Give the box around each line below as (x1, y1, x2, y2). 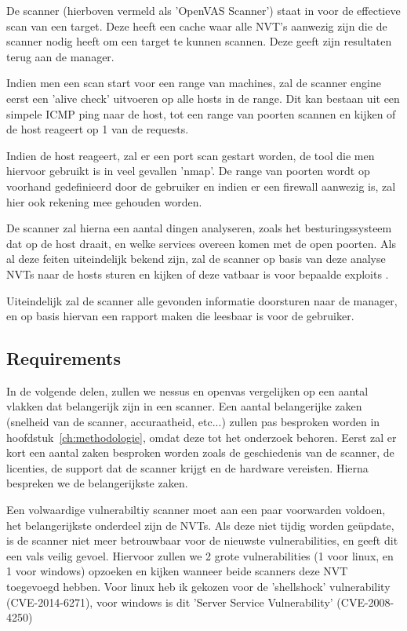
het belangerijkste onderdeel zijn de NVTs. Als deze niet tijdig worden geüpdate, (6, 516, 394, 533)
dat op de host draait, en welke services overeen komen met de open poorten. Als (6, 235, 397, 251)
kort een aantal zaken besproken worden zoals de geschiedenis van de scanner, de (6, 444, 394, 461)
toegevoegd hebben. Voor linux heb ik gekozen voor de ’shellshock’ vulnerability (6, 578, 391, 595)
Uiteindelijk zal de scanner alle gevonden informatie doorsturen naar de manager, (6, 292, 398, 308)
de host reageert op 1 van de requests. (6, 121, 189, 137)
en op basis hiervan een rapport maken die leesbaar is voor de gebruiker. (6, 308, 354, 324)
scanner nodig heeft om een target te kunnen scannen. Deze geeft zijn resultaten (6, 33, 392, 49)
